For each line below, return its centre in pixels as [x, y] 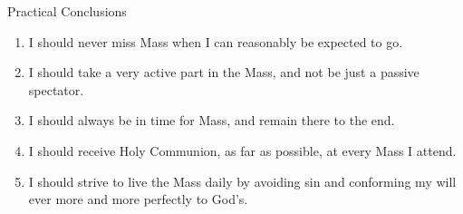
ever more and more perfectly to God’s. [138, 199]
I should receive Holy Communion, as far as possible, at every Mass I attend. [242, 150]
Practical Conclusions [67, 11]
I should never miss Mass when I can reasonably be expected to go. [216, 41]
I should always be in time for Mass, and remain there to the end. [212, 120]
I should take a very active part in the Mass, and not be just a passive [224, 72]
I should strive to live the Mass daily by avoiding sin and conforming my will [242, 181]
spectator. [56, 89]
